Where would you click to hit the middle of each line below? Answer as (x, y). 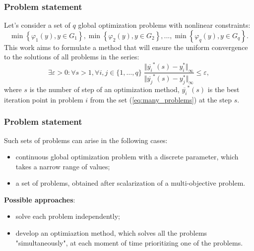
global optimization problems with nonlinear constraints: (164, 25)
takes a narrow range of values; (63, 166)
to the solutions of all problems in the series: (72, 57)
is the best (223, 89)
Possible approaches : (40, 199)
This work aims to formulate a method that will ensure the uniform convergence (126, 47)
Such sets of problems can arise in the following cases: (86, 140)
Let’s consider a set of (37, 25)
